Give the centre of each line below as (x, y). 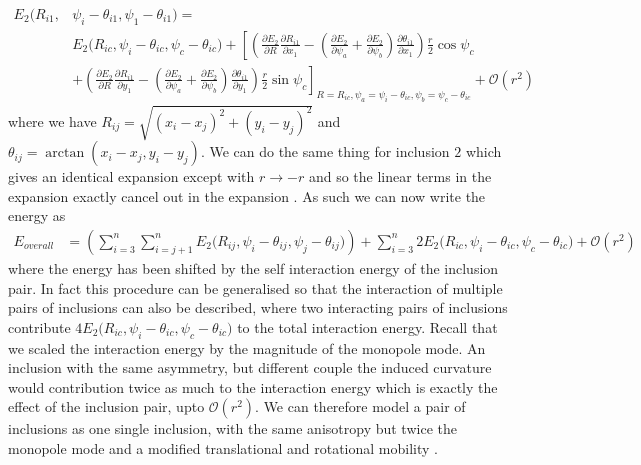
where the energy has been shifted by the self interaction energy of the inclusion (253, 268)
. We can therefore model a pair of (360, 406)
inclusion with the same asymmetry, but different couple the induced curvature (250, 367)
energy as (37, 215)
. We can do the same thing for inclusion (325, 151)
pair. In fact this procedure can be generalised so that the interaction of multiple (255, 287)
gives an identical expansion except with (131, 176)
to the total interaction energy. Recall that (367, 326)
